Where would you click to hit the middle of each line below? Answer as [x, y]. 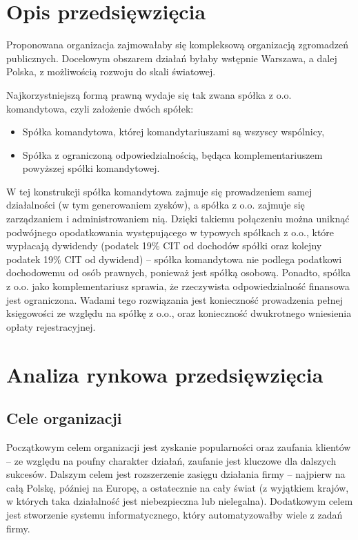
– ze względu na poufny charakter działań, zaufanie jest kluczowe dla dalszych [171, 460]
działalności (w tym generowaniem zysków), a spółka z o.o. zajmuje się [156, 205]
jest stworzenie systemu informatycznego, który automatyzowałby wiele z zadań [175, 514]
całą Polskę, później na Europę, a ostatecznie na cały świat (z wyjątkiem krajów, [178, 487]
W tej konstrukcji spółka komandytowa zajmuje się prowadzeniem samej [159, 191]
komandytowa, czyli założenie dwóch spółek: [100, 108]
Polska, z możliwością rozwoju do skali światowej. [111, 71]
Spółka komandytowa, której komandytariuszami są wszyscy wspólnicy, [173, 132]
